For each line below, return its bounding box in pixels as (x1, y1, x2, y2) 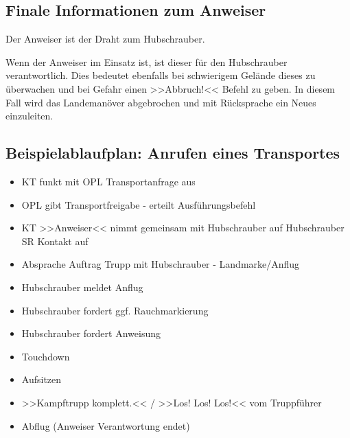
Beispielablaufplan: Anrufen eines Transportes (5, 142, 340, 163)
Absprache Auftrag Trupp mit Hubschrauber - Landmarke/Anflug (21, 257, 300, 271)
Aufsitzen (21, 372, 62, 387)
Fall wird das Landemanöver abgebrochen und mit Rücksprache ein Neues (5, 95, 316, 109)
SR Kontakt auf (21, 233, 89, 248)
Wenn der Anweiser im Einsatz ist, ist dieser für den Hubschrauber (5, 54, 288, 69)
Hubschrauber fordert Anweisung (21, 326, 161, 341)
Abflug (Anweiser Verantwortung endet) (21, 418, 190, 433)
